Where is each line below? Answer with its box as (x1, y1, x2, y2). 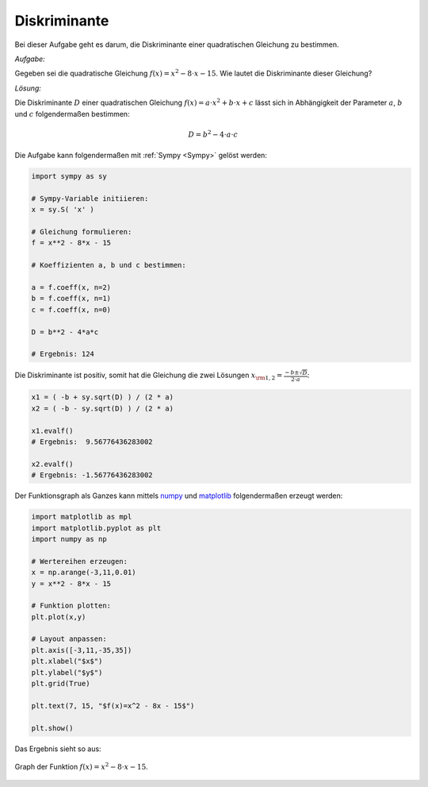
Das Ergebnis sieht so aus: (14, 743, 102, 754)
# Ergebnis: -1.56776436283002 (31, 471, 154, 480)
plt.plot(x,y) (31, 612, 86, 621)
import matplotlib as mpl (31, 512, 132, 522)
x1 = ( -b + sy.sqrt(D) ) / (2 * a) (31, 393, 174, 402)
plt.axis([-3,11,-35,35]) (31, 646, 132, 654)
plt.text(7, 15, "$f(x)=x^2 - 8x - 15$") (31, 701, 195, 710)
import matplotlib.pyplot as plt (31, 523, 162, 532)
